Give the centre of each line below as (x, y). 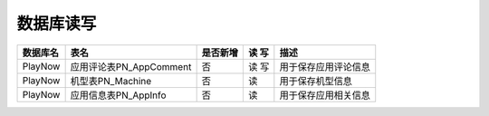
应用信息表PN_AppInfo (118, 95)
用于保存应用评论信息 (325, 66)
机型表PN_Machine (111, 81)
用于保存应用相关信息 (325, 95)
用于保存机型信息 (316, 81)
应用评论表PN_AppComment (131, 66)
